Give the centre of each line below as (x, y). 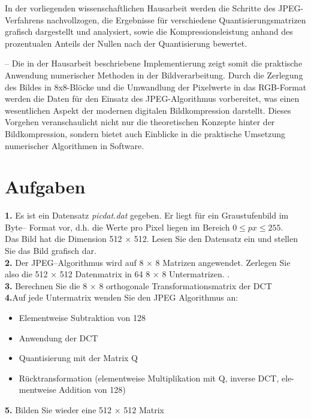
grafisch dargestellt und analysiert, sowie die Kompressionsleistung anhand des (149, 31)
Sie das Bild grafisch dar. (51, 251)
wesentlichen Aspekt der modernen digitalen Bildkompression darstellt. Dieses (148, 110)
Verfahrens (25, 19)
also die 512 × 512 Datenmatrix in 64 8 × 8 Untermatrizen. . (117, 274)
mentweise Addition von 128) (72, 390)
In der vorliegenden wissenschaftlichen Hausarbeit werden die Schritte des (140, 8)
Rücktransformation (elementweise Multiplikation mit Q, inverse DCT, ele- (157, 378)
